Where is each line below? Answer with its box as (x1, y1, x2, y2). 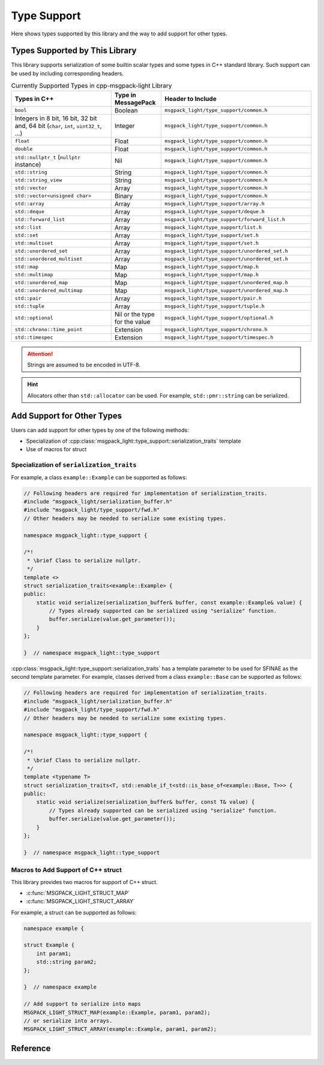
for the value (114, 317, 151, 326)
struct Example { (23, 942, 75, 948)
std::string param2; (36, 959, 97, 965)
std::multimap (14, 272, 53, 278)
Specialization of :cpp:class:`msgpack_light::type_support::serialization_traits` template (26, 437, 241, 445)
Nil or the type (114, 310, 155, 318)
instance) (14, 160, 41, 168)
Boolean (114, 106, 138, 114)
